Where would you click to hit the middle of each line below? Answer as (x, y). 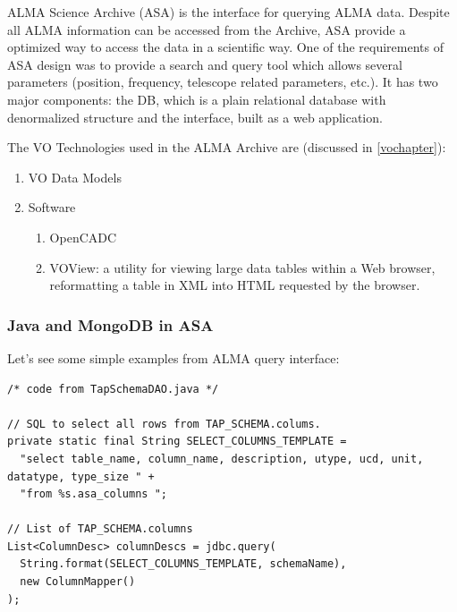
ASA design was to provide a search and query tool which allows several (205, 64)
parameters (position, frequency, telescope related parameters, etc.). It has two (223, 82)
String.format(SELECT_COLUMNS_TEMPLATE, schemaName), (183, 564)
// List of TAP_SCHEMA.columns (100, 529)
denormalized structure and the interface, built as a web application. (195, 117)
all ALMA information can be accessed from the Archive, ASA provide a (207, 29)
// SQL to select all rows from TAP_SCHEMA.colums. (164, 424)
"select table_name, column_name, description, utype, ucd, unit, (222, 459)
